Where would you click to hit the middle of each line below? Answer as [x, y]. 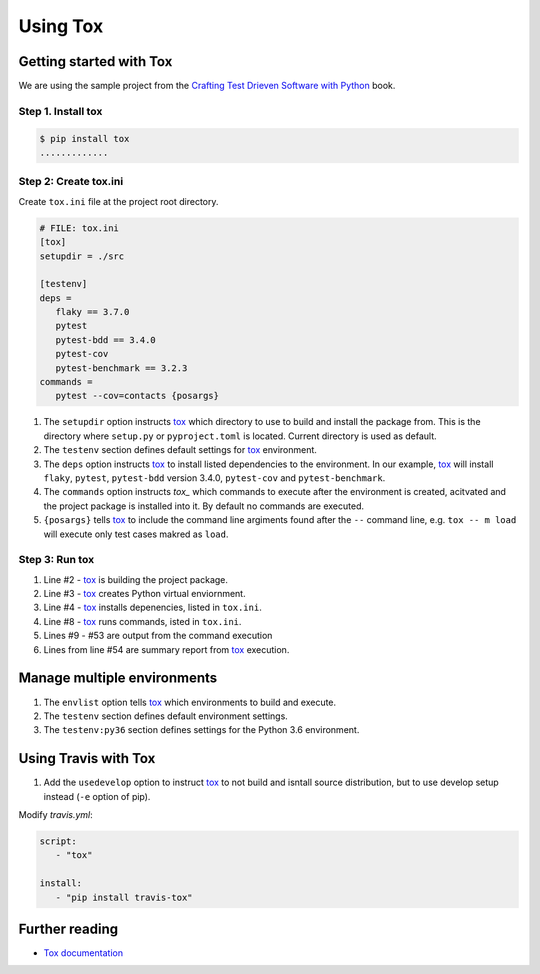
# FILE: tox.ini [79, 228]
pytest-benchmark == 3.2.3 [121, 368]
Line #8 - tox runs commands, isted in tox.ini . [142, 621]
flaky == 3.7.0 [92, 312]
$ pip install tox [84, 138]
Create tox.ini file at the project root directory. [118, 201]
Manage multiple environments [118, 678]
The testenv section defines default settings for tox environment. [180, 450]
